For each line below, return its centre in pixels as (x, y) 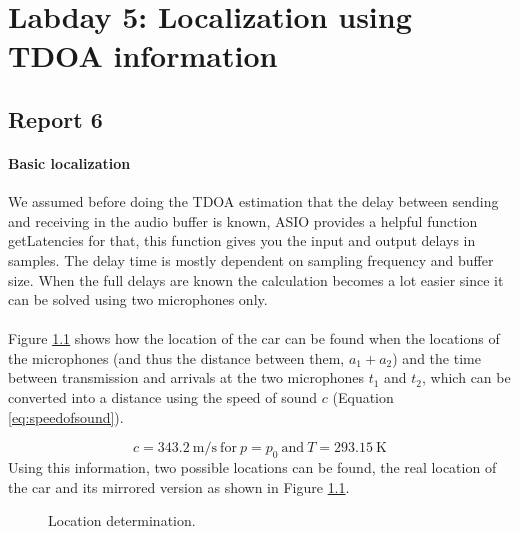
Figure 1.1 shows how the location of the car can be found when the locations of (254, 338)
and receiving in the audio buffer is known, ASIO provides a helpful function (243, 220)
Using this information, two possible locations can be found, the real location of (252, 467)
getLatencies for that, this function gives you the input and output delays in (242, 240)
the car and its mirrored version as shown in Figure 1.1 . (179, 486)
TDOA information (143, 55)
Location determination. (122, 520)
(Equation (363, 397)
